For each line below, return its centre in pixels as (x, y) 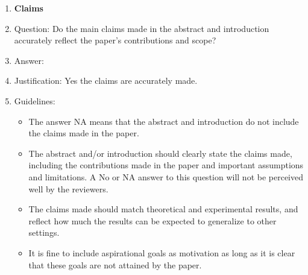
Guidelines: (35, 100)
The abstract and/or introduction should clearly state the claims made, (160, 153)
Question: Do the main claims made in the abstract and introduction (142, 28)
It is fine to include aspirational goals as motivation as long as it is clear (162, 252)
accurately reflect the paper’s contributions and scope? (115, 40)
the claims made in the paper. (84, 133)
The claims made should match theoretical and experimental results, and (163, 209)
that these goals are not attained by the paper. (115, 264)
